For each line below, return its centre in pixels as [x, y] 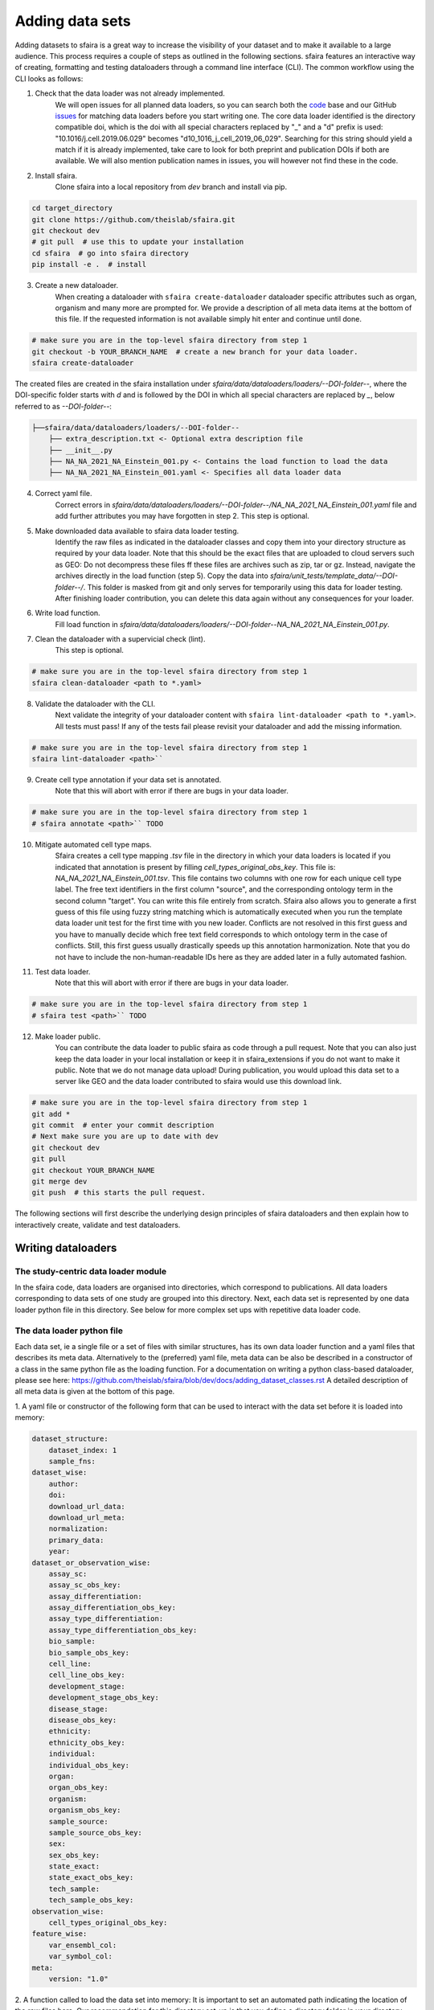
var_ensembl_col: [83, 1945]
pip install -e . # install [89, 265]
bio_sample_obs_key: [89, 1653]
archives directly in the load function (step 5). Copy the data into [162, 576]
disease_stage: [78, 1709]
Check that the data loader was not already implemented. [130, 93]
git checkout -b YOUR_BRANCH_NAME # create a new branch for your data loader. [195, 351]
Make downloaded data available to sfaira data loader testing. [137, 531]
